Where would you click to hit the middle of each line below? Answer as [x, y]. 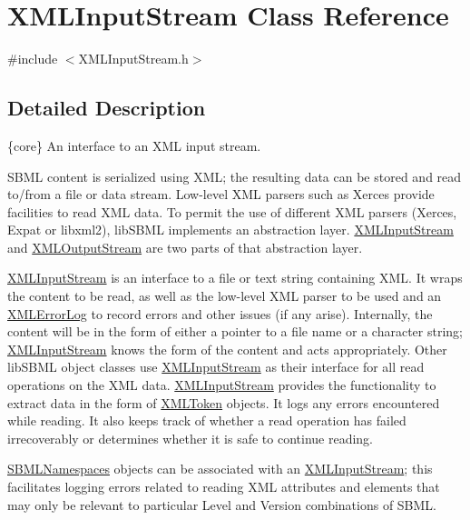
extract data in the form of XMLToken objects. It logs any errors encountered [224, 402]
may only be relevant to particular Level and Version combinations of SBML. [222, 504]
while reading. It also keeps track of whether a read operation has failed [207, 420]
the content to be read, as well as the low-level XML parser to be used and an [225, 296]
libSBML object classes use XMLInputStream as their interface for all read [216, 367]
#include [33, 59]
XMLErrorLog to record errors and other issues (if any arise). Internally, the [220, 313]
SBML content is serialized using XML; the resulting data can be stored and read [235, 176]
